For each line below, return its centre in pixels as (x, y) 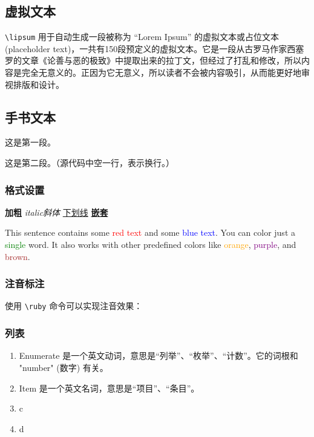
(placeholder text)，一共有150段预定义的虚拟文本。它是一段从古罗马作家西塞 (155, 48)
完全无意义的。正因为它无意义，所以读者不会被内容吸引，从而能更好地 (161, 72)
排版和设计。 (38, 84)
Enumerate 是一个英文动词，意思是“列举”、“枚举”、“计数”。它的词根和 (159, 355)
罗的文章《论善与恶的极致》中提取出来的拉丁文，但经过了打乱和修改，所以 (153, 60)
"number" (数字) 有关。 (64, 367)
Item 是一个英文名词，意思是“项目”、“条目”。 (109, 388)
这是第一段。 (30, 142)
